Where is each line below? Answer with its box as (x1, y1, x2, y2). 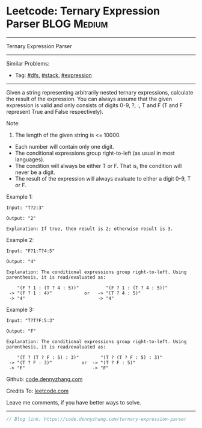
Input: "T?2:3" (6, 205, 44, 211)
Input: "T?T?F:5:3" (6, 317, 55, 323)
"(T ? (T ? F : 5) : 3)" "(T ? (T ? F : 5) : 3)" (17, 354, 163, 361)
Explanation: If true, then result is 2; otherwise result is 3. (6, 226, 173, 232)
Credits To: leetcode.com (6, 387, 69, 394)
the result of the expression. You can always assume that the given (6, 95, 173, 102)
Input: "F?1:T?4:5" (6, 248, 55, 254)
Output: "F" (6, 328, 36, 334)
